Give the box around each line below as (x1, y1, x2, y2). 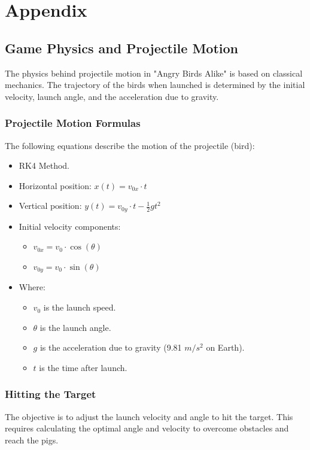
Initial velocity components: (19, 220, 121, 232)
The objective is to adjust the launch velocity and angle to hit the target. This (5, 410, 293, 422)
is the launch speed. (43, 301, 116, 314)
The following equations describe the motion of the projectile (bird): (5, 139, 255, 151)
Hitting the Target (5, 387, 96, 402)
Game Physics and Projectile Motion (5, 38, 238, 57)
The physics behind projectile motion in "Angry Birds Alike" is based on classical (5, 66, 303, 79)
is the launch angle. (39, 321, 111, 333)
